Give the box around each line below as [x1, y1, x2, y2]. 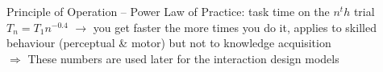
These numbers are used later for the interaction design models [27, 50, 339, 66]
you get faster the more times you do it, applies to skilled [93, 18, 377, 35]
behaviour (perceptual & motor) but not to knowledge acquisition [6, 34, 331, 51]
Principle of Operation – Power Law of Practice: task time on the [6, 3, 330, 19]
